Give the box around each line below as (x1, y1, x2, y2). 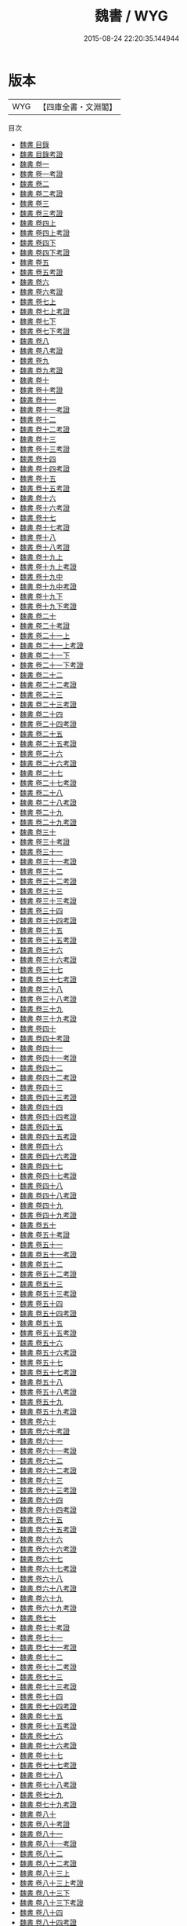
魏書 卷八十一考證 (19, 1839, 77, 1848)
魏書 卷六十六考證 (19, 1544, 77, 1554)
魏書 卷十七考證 (19, 523, 70, 532)
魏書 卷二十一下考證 (19, 660, 84, 670)
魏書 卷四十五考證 (19, 1132, 77, 1141)
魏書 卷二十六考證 (19, 758, 77, 768)
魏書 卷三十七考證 (19, 974, 77, 984)
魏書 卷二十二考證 (19, 680, 77, 689)
